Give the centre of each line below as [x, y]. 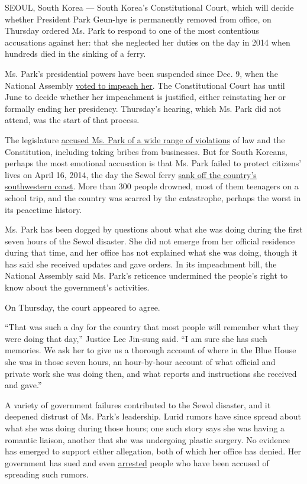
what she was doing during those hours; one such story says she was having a [145, 428]
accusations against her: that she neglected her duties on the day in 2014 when [148, 42]
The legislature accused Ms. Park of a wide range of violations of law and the [145, 139]
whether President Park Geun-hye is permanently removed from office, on [138, 19]
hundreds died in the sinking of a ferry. [75, 54]
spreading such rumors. [47, 474]
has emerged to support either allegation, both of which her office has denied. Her [153, 451]
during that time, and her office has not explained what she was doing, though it [151, 252]
